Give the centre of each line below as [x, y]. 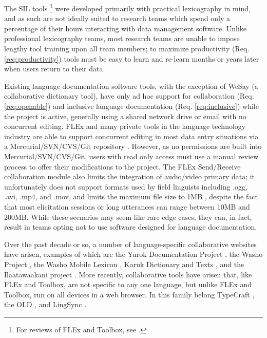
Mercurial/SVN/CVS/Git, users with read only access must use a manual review [131, 156]
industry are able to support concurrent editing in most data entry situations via [131, 136]
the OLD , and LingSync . [45, 304]
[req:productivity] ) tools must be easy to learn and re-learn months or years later [132, 58]
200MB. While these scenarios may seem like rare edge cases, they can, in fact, [128, 217]
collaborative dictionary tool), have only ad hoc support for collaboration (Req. [129, 96]
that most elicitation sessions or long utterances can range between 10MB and [127, 206]
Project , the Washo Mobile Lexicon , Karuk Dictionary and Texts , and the [124, 264]
